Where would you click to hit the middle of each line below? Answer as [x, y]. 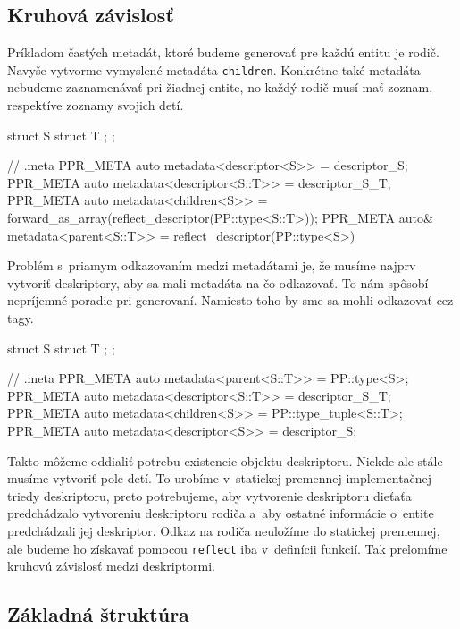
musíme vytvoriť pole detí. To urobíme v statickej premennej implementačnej [220, 478]
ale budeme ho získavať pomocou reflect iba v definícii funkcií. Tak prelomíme [227, 548]
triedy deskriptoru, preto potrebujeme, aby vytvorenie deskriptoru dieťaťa [209, 495]
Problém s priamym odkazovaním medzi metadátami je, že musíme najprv [212, 265]
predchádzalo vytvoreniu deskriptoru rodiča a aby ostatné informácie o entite [221, 513]
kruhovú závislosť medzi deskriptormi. [111, 566]
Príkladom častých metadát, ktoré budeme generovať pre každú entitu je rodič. [223, 52]
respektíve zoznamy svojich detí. [96, 105]
